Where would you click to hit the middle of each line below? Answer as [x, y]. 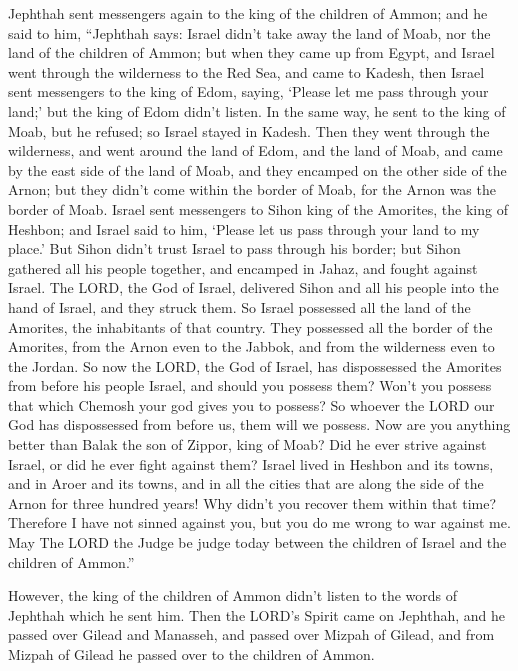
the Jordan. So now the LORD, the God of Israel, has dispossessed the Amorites [255, 365]
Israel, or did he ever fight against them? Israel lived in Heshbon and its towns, [251, 463]
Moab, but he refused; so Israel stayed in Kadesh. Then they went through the [249, 130]
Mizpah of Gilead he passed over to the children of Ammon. [191, 654]
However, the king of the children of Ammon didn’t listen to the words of [233, 595]
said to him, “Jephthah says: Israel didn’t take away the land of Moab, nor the [249, 32]
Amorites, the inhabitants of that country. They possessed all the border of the [250, 326]
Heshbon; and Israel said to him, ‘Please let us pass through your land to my [244, 228]
